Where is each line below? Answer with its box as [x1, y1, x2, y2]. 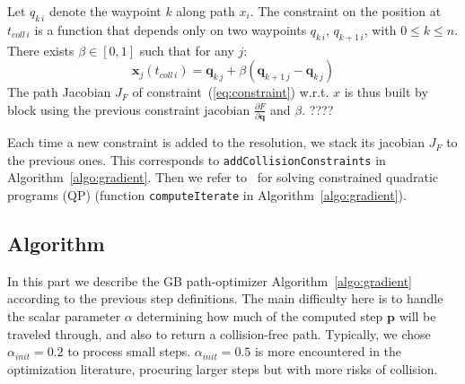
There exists [7, 40, 75, 59]
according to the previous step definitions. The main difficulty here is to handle [7, 289, 443, 308]
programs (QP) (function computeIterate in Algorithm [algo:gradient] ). [7, 185, 407, 204]
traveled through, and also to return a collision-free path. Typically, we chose [7, 324, 431, 343]
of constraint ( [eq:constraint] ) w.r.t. [132, 83, 329, 101]
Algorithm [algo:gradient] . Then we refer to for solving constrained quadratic [7, 168, 439, 187]
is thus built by [344, 83, 428, 101]
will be [399, 306, 436, 325]
